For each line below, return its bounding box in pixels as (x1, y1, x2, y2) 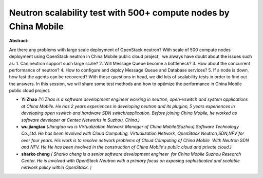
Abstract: (9, 38, 29, 44)
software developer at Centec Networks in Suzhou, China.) (21, 117, 140, 123)
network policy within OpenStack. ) (21, 164, 92, 170)
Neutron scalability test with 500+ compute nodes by (9, 7, 230, 18)
